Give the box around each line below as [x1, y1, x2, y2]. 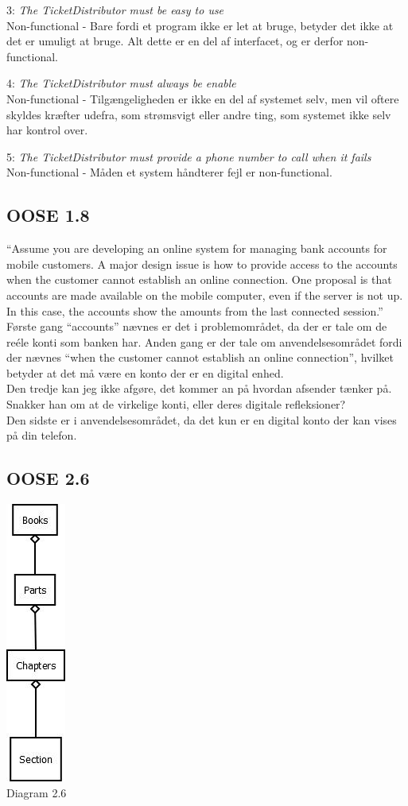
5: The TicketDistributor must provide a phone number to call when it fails [6, 148, 371, 165]
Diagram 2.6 [6, 784, 67, 800]
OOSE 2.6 [6, 466, 90, 490]
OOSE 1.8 [6, 203, 90, 227]
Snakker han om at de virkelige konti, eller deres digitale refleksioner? [6, 396, 346, 413]
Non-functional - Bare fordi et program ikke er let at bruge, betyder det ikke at [6, 17, 394, 33]
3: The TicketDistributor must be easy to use [6, 2, 224, 17]
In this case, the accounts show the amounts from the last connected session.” [6, 302, 383, 319]
